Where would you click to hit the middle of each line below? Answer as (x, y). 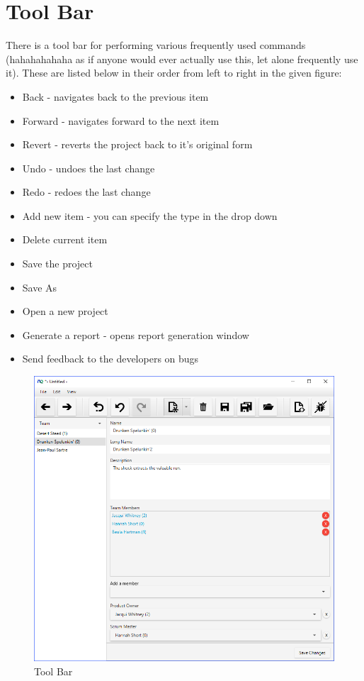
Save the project (58, 264)
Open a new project (65, 311)
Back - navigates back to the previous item (115, 96)
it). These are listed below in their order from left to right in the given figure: (174, 73)
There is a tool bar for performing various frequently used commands (156, 45)
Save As (40, 287)
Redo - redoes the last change (86, 192)
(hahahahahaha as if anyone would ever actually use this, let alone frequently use (182, 59)
